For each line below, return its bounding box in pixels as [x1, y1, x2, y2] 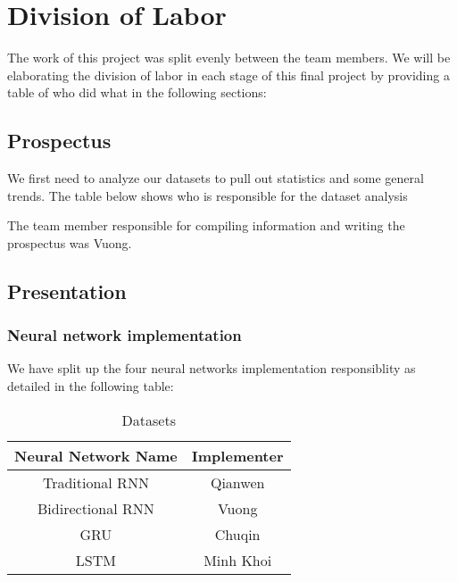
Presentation [7, 277, 127, 304]
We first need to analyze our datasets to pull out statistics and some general [7, 169, 424, 187]
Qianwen [210, 471, 265, 493]
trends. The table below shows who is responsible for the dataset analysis [7, 186, 408, 204]
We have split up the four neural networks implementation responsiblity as [7, 359, 416, 378]
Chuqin [214, 523, 261, 545]
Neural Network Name [14, 445, 178, 466]
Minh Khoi [204, 549, 272, 570]
